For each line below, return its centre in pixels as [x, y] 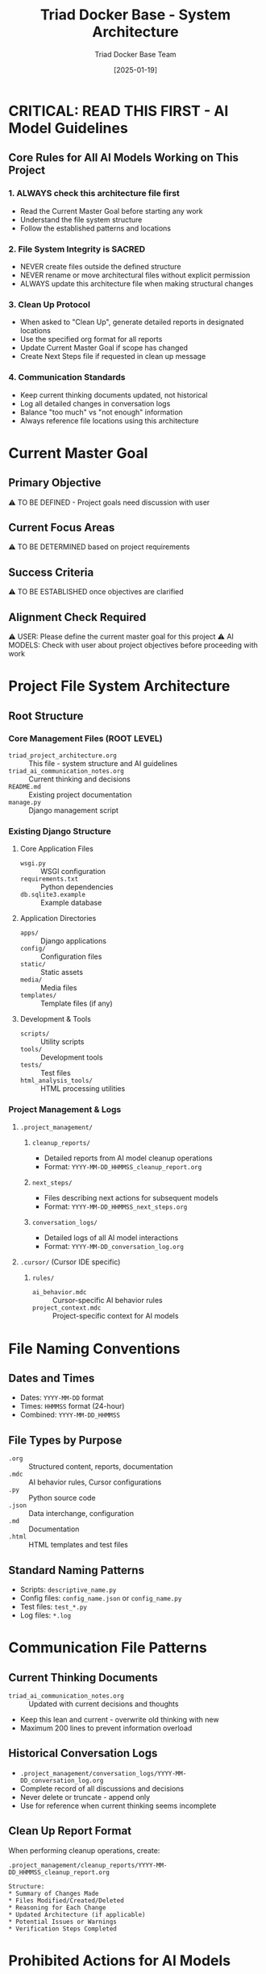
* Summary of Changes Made [54, 1893]
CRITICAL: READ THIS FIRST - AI [118, 111]
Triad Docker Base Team [135, 54]
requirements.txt [49, 879]
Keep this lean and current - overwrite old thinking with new [119, 1720]
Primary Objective [55, 483]
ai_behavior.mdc [59, 1293]
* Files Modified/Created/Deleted [66, 1901]
